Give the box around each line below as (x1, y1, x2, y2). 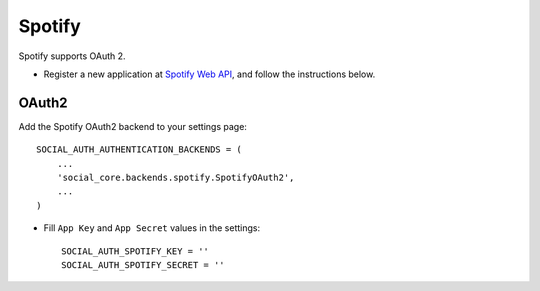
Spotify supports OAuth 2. (18, 50, 126, 62)
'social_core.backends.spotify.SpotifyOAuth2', (56, 172, 295, 184)
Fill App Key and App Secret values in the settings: (43, 222, 260, 234)
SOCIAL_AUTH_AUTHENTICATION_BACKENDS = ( (36, 144, 242, 155)
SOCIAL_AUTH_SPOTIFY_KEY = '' (61, 245, 210, 257)
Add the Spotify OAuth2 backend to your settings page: (18, 120, 247, 132)
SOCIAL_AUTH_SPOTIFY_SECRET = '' (61, 259, 225, 270)
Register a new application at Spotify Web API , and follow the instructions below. (43, 68, 376, 80)
